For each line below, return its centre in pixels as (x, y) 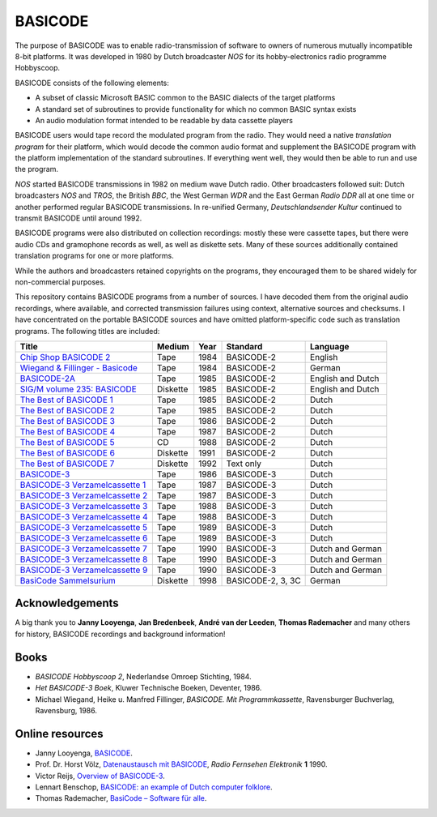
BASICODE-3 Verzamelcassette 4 (84, 516)
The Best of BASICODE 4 (68, 431)
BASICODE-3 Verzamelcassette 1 (83, 485)
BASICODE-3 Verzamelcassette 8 (84, 559)
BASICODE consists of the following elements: (92, 83)
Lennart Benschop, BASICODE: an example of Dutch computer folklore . (154, 787)
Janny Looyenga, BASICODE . (84, 753)
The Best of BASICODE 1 (66, 400)
